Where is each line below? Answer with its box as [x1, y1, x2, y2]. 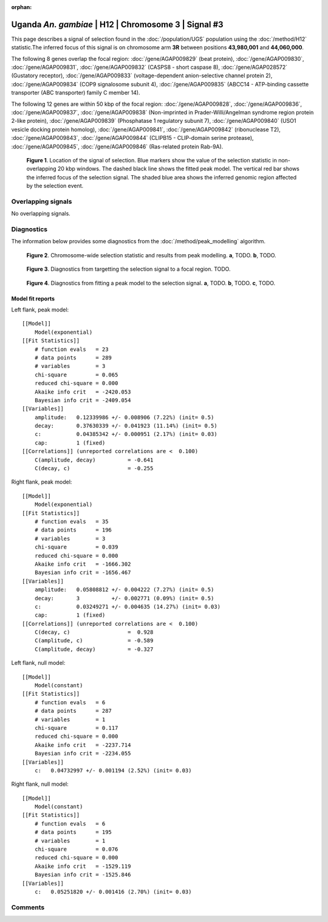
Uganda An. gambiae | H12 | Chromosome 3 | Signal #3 [11, 19, 224, 30]
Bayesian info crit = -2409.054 [34, 397, 131, 404]
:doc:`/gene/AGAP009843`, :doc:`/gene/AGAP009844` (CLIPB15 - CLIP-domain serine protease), [11, 134, 255, 142]
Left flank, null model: [11, 659, 66, 667]
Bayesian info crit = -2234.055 [34, 750, 131, 757]
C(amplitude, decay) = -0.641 [34, 456, 154, 463]
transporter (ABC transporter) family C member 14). [11, 89, 140, 97]
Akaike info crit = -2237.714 [34, 741, 131, 748]
